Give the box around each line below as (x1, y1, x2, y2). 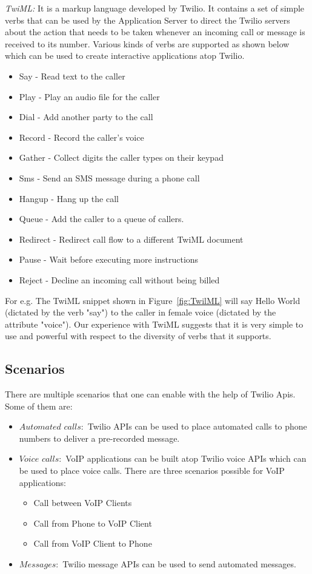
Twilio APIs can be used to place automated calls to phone (87, 420, 307, 433)
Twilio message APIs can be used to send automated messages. (62, 558, 296, 570)
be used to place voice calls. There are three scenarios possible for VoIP (19, 464, 285, 477)
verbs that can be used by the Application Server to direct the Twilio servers (5, 13, 290, 26)
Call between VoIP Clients (33, 496, 132, 509)
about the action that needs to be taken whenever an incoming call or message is (5, 25, 305, 38)
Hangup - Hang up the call (19, 192, 119, 204)
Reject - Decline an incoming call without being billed (19, 273, 220, 286)
